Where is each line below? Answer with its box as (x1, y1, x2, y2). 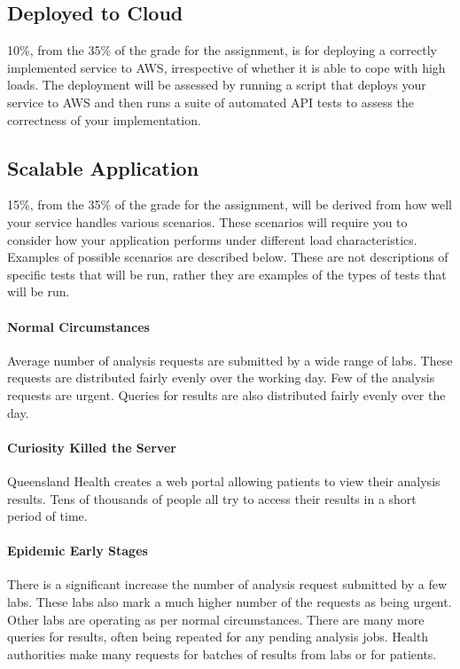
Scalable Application (7, 153, 199, 181)
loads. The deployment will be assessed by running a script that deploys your (7, 75, 426, 94)
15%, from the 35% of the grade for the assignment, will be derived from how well (7, 195, 452, 214)
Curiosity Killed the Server (7, 437, 176, 456)
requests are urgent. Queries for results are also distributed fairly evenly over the (7, 385, 446, 404)
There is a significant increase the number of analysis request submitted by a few (7, 575, 448, 594)
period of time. (7, 507, 88, 525)
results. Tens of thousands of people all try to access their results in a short (7, 489, 417, 508)
